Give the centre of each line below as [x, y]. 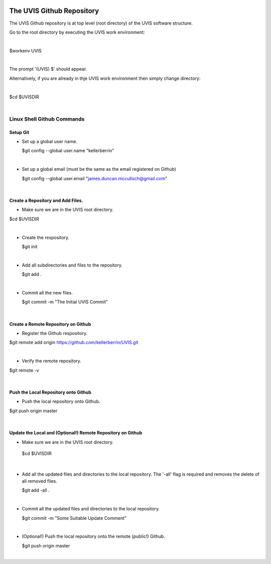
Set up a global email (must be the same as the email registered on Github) [99, 169]
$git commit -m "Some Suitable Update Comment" [74, 518]
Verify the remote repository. [51, 361]
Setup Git [19, 132]
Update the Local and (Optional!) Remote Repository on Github [76, 433]
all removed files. [39, 481]
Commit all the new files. [47, 293]
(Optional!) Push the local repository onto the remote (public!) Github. [94, 536]
